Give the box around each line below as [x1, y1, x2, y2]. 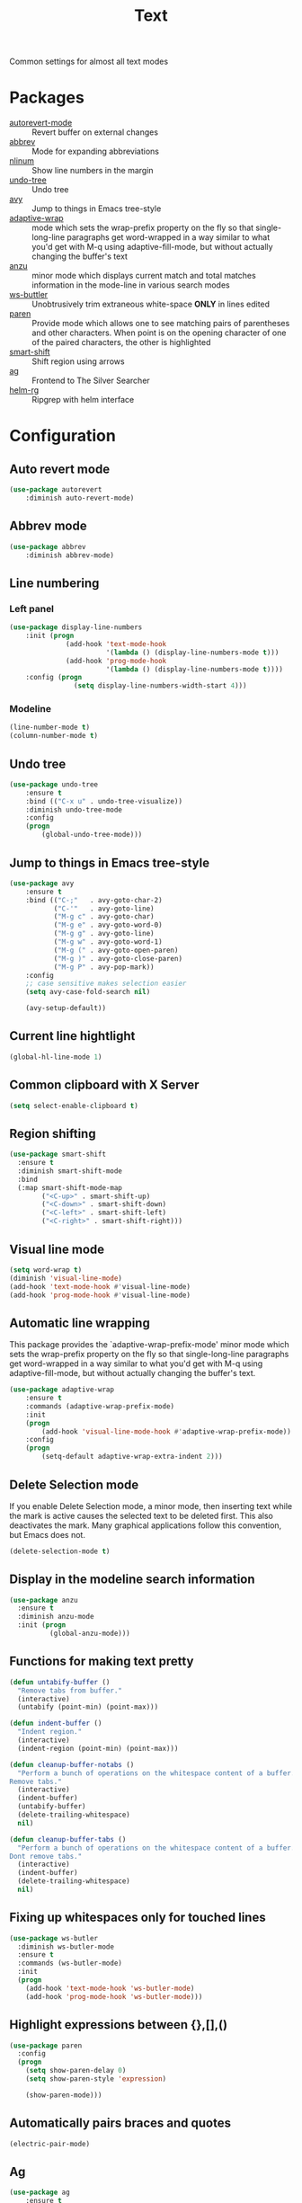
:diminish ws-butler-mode [17, 1942, 115, 1951]
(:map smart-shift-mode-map [17, 1183, 123, 1192]
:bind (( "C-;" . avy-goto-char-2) [25, 895, 164, 904]
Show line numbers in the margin [31, 165, 155, 176]
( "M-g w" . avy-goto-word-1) [53, 937, 164, 946]
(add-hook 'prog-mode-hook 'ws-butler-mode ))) [25, 1992, 203, 2001]
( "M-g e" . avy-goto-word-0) [53, 920, 164, 930]
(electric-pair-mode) [9, 2139, 91, 2148]
